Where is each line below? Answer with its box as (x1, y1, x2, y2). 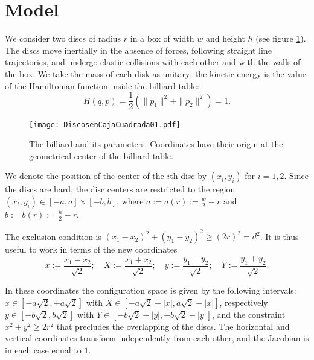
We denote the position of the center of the (5, 169, 164, 182)
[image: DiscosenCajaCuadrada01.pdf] (29, 120, 181, 129)
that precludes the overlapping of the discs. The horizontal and (56, 320, 290, 332)
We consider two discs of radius (5, 32, 121, 45)
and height (205, 32, 245, 45)
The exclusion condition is (5, 230, 101, 242)
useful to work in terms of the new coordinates (5, 243, 178, 256)
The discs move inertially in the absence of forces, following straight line (5, 43, 272, 56)
